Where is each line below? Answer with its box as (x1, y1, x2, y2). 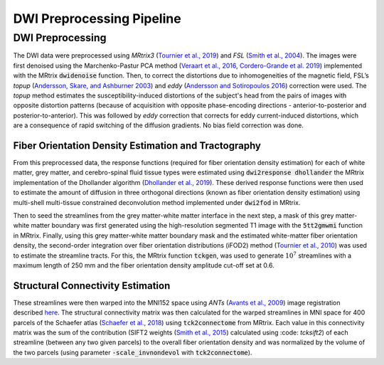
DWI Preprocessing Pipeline (13, 11, 181, 26)
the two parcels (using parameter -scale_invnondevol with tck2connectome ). (13, 348, 252, 356)
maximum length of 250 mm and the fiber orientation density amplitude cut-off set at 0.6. (13, 260, 274, 270)
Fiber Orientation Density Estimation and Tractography (13, 139, 262, 152)
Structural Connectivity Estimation (13, 280, 171, 292)
